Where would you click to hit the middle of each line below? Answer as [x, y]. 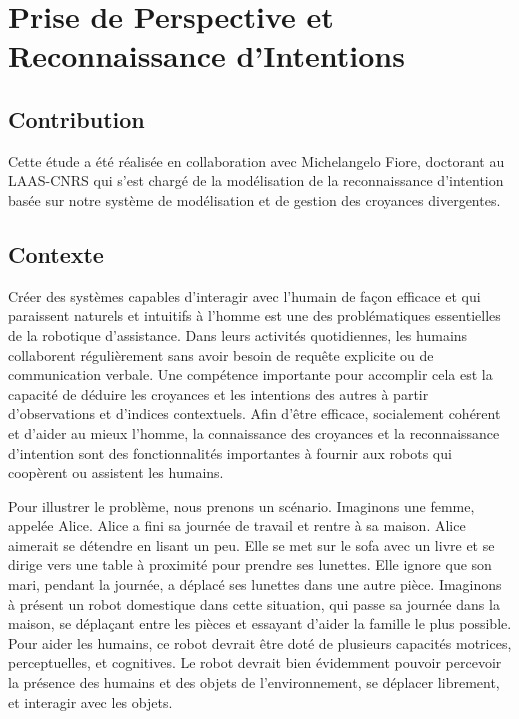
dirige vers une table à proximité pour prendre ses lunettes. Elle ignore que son [250, 564]
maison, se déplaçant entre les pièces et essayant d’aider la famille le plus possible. [260, 623]
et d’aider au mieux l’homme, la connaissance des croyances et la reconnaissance [254, 432]
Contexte [56, 253]
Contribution [76, 118]
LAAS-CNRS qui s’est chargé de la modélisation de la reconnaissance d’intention [256, 180]
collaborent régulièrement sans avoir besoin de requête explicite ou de [221, 354]
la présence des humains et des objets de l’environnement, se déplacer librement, [254, 682]
